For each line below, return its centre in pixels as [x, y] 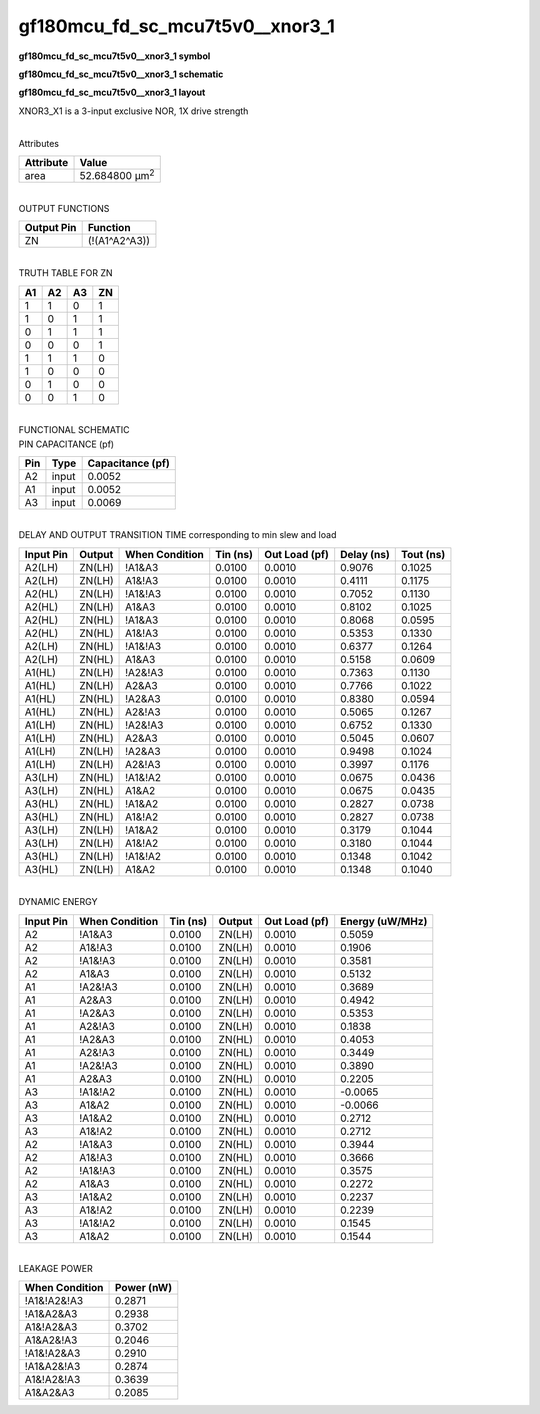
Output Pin [50, 227]
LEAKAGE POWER [56, 1268]
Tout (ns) [423, 554]
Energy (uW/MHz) [384, 921]
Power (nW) [144, 1288]
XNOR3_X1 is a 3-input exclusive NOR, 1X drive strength [133, 111]
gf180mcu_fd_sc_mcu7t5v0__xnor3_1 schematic [121, 74]
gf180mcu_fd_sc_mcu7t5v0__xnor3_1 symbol [114, 56]
